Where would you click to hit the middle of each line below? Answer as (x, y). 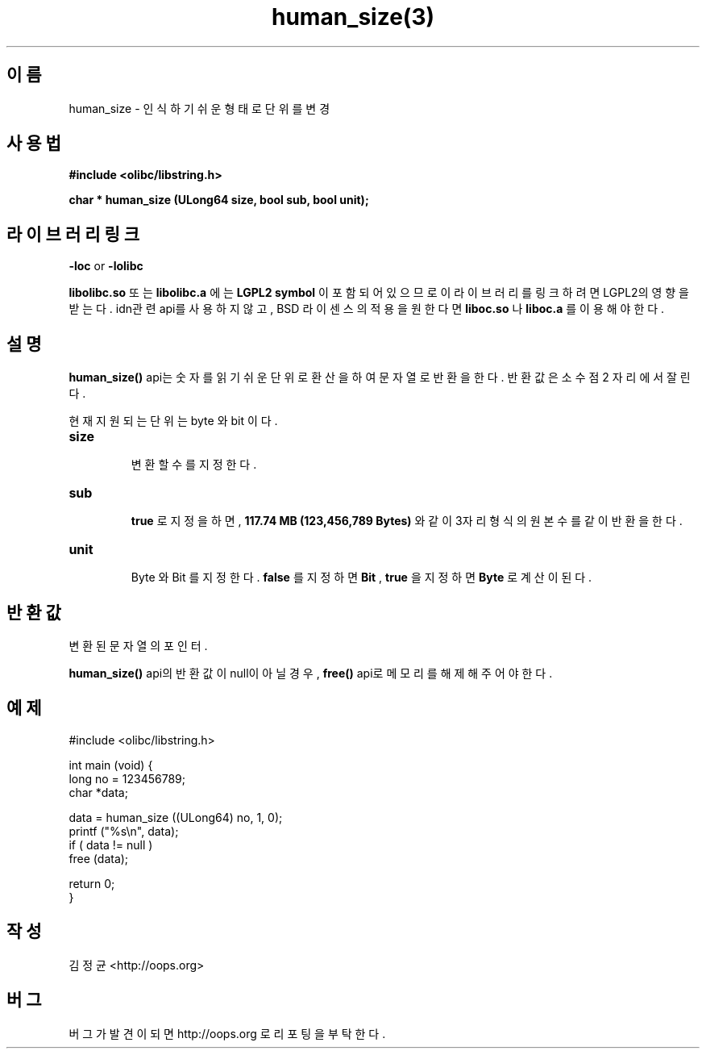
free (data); (99, 858)
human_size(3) (353, 17)
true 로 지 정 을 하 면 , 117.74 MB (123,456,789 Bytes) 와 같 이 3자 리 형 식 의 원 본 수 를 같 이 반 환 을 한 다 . (407, 521)
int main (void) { (111, 765)
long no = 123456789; (127, 778)
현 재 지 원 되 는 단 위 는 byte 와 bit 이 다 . (173, 421)
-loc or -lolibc (106, 266)
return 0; (92, 883)
